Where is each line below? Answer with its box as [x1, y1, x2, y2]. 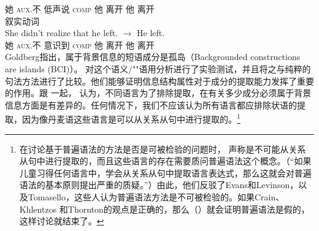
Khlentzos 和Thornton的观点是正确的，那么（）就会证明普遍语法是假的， [19, 202, 310, 215]
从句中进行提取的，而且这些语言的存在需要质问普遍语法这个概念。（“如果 [19, 154, 312, 167]
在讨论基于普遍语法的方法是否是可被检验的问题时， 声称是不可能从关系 [19, 142, 306, 155]
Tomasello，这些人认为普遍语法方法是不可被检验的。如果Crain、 [28, 190, 285, 203]
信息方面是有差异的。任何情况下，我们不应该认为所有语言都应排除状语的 [5, 98, 297, 111]
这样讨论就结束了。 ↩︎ [19, 214, 104, 227]
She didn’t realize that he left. [5, 26, 118, 39]
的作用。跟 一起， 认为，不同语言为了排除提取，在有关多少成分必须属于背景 [5, 86, 312, 99]
